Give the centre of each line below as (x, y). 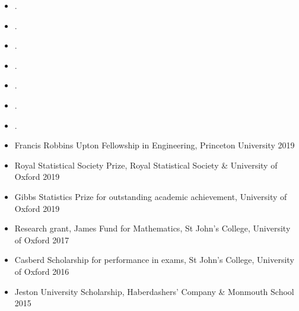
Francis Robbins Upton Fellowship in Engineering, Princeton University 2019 (155, 145)
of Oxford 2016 (42, 271)
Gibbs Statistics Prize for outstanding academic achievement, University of (151, 196)
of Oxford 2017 (42, 239)
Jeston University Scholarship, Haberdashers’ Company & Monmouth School (154, 291)
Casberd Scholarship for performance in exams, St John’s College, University (154, 260)
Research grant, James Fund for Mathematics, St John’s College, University (152, 228)
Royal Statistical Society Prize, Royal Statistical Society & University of (146, 165)
